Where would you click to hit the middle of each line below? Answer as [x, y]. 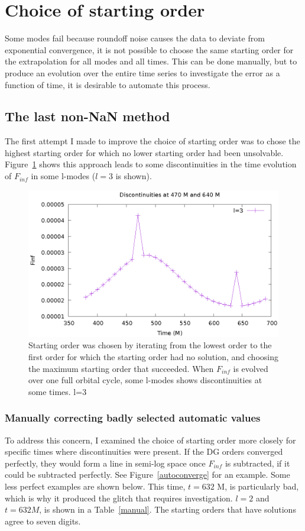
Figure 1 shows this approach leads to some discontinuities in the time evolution [151, 164]
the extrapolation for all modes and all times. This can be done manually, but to [151, 61]
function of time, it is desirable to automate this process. [108, 84]
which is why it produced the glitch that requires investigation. [119, 498]
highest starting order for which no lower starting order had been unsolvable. [144, 152]
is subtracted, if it [257, 463]
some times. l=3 [58, 391]
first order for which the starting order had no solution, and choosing [153, 357]
